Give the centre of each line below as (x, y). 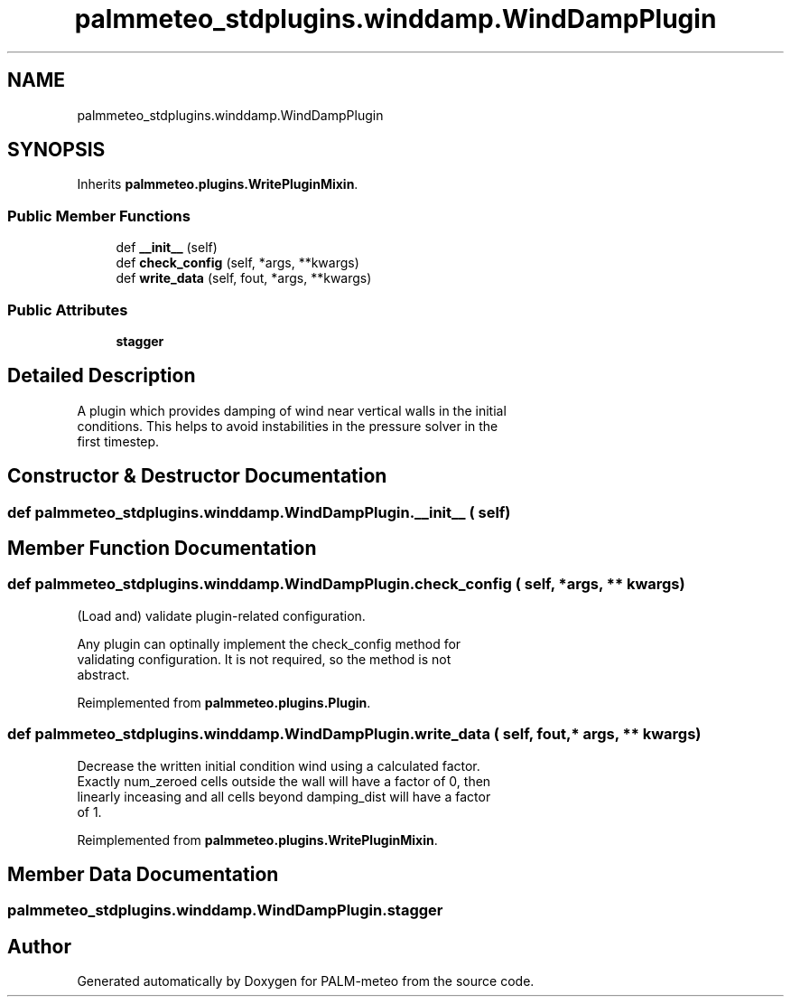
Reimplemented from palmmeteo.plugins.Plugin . (224, 702)
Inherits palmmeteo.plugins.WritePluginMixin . (218, 184)
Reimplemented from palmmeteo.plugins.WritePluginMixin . (257, 840)
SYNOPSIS (56, 150)
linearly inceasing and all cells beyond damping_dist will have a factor (284, 796)
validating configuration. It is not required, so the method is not (264, 659)
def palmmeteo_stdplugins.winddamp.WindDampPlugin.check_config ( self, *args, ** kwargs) (346, 584)
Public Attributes (68, 310)
